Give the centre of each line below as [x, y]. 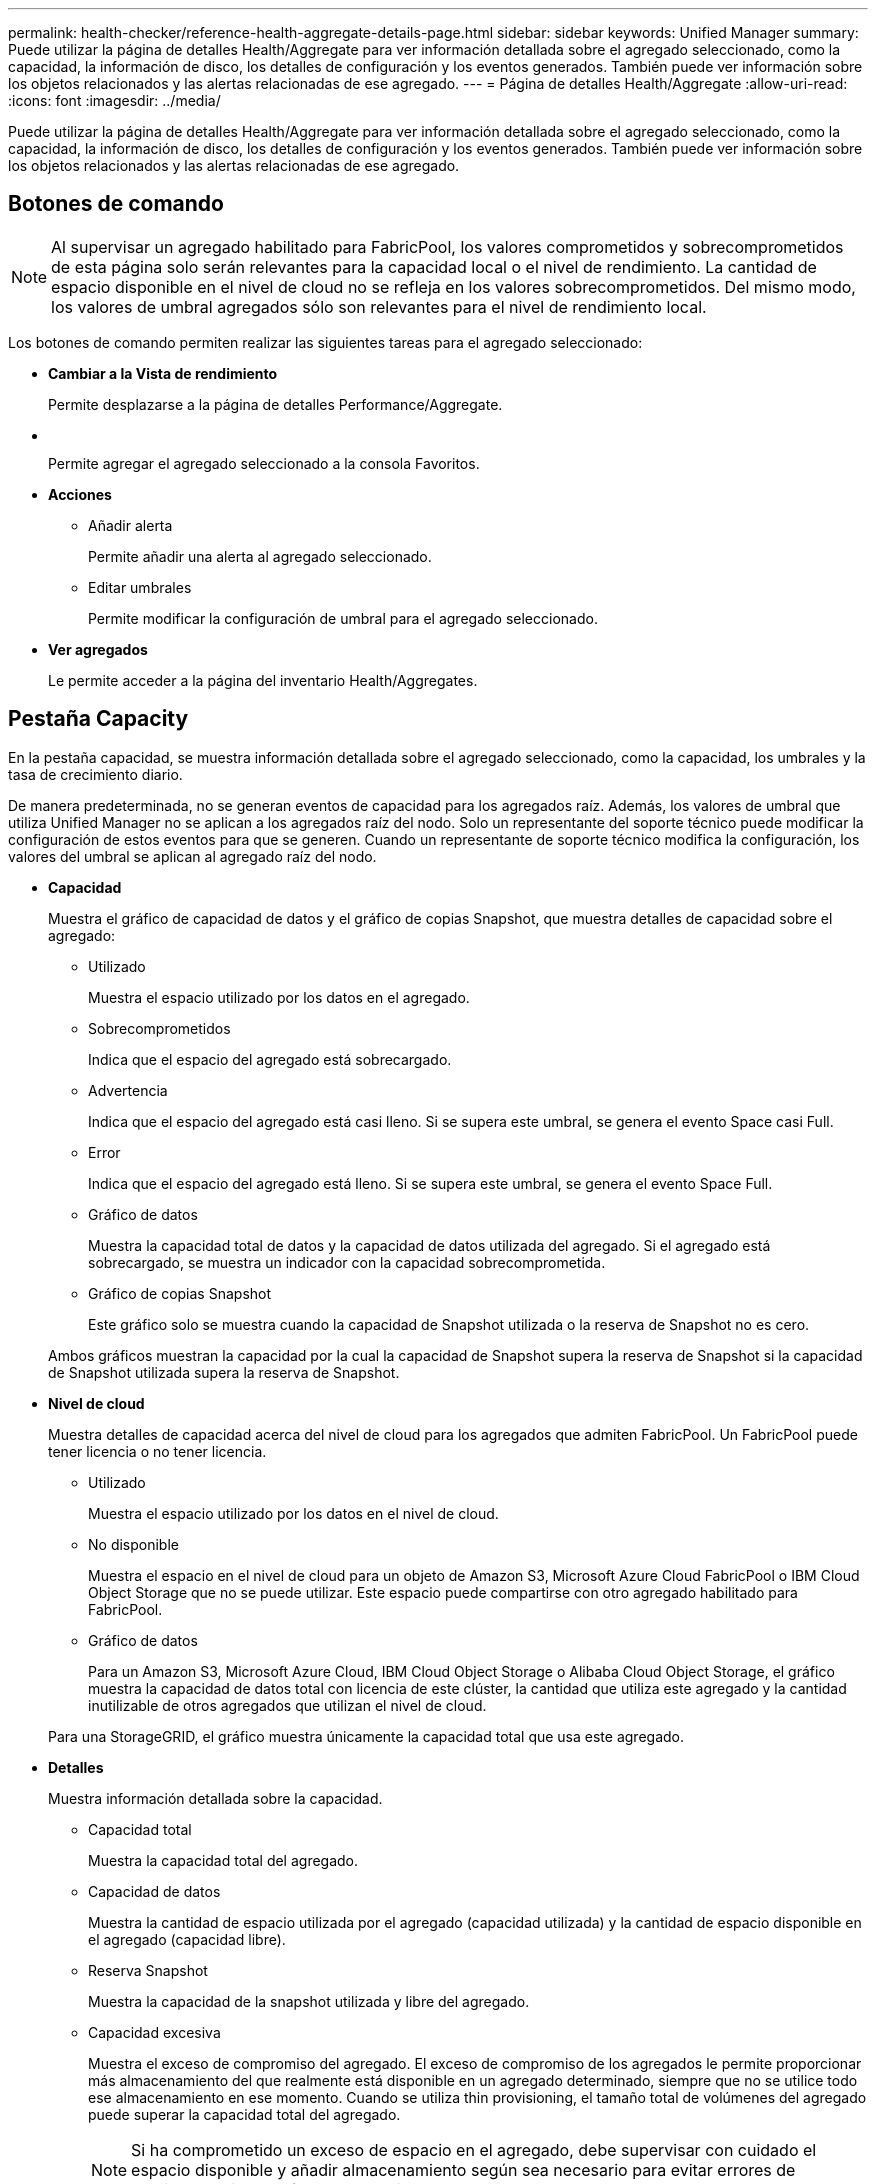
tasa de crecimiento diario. [95, 774]
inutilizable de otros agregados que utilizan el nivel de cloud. [287, 1705]
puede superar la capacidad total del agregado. [244, 2114]
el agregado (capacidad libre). [187, 1939]
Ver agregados [98, 649]
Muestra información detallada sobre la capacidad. [215, 1798]
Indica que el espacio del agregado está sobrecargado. [270, 1059]
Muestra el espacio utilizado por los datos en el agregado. [279, 997]
